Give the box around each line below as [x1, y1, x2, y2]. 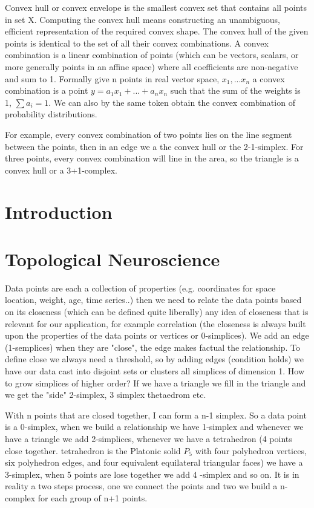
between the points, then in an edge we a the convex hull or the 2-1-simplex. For [5, 140, 304, 152]
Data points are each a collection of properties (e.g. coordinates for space [5, 281, 276, 294]
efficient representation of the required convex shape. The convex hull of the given [5, 25, 309, 37]
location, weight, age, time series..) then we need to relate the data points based [5, 293, 302, 306]
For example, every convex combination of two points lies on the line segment [5, 128, 292, 140]
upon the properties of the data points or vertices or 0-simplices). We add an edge [5, 329, 309, 342]
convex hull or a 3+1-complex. [5, 163, 117, 176]
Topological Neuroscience [5, 246, 220, 271]
